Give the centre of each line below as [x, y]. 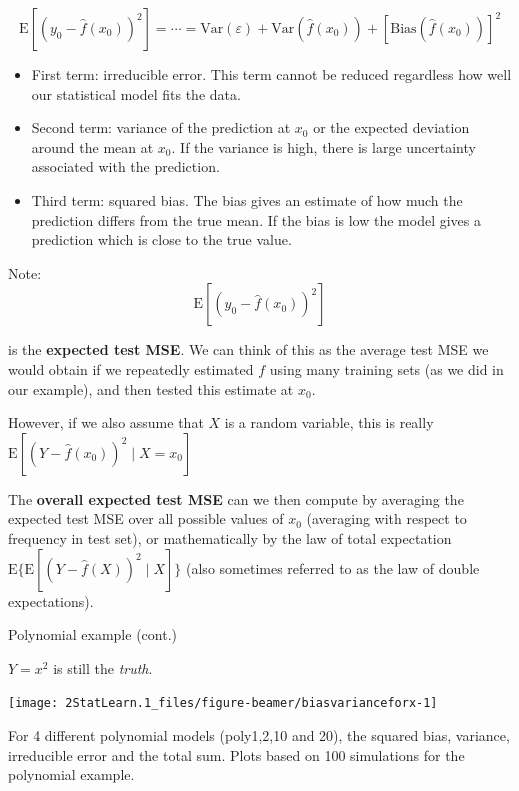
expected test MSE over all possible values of [146, 518]
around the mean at [92, 146]
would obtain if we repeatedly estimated [131, 368]
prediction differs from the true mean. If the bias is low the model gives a [256, 219]
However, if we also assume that [106, 422]
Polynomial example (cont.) [92, 634]
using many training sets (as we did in [386, 368]
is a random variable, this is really [329, 422]
